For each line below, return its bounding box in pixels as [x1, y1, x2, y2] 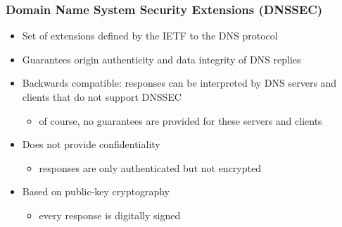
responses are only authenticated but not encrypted [39, 160, 261, 175]
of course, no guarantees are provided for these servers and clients [39, 113, 322, 128]
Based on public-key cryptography [22, 184, 170, 199]
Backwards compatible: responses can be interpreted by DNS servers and [22, 75, 337, 90]
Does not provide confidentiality [22, 137, 160, 152]
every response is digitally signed [39, 207, 181, 222]
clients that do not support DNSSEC [22, 90, 182, 104]
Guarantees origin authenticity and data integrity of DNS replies [22, 51, 301, 66]
